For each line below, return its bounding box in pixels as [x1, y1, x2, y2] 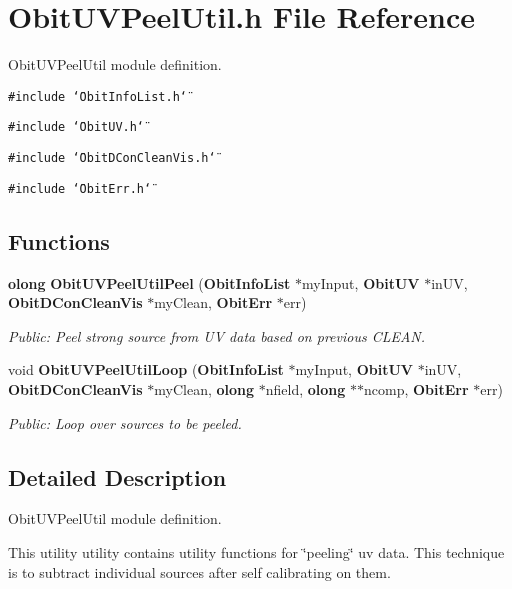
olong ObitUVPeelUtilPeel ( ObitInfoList [8, 272, 291, 293]
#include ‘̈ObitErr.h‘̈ [8, 181, 152, 196]
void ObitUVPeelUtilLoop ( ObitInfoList [8, 359, 284, 380]
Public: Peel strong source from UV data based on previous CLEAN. [8, 325, 426, 346]
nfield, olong [265, 378, 346, 399]
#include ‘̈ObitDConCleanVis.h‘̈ [8, 151, 216, 166]
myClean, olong [154, 378, 255, 399]
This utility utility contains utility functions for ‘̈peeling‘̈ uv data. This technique [8, 541, 505, 562]
